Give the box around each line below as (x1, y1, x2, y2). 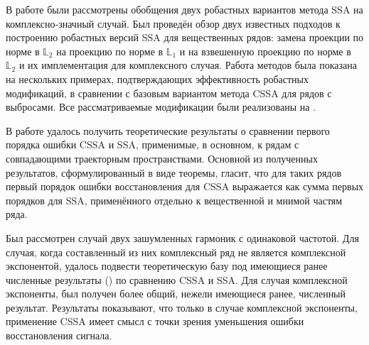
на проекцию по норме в (56, 43, 164, 58)
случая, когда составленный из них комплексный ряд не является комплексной (6, 244, 346, 259)
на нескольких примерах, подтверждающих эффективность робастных (6, 71, 309, 86)
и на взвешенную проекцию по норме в (179, 43, 351, 58)
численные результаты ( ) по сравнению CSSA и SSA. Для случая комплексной (6, 272, 348, 287)
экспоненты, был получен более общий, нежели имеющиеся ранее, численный (6, 286, 346, 301)
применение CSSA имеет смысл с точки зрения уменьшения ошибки (6, 314, 304, 329)
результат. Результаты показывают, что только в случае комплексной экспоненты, (6, 300, 358, 314)
